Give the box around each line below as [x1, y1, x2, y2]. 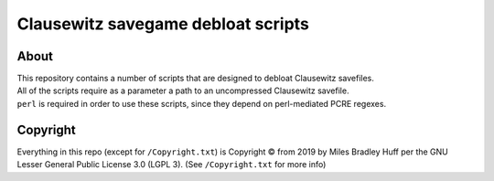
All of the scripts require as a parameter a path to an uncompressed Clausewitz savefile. [16, 85, 349, 96]
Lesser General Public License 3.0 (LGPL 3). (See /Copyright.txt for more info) [16, 159, 327, 170]
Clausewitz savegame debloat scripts [16, 14, 310, 34]
